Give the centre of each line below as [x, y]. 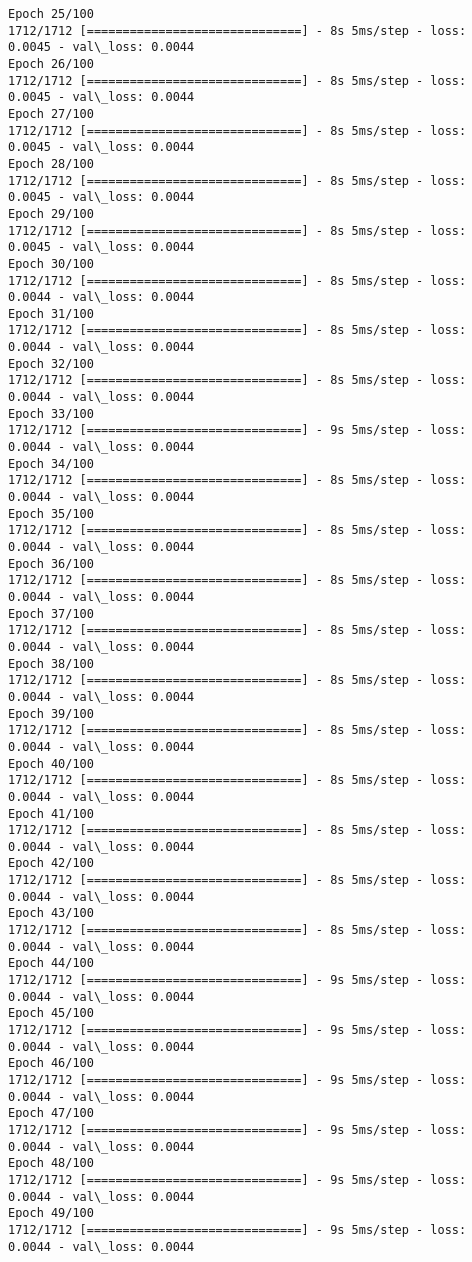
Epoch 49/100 [51, 1213]
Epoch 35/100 [51, 513]
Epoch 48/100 [51, 1163]
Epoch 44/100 [51, 963]
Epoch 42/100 [51, 863]
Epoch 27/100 [51, 113]
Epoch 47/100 [51, 1113]
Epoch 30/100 [51, 263]
